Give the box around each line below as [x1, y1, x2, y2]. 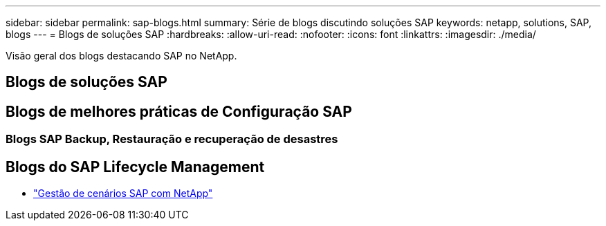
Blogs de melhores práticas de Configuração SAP [6, 102, 352, 120]
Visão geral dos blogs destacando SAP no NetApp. [6, 50, 237, 62]
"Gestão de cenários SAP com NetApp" [33, 187, 213, 200]
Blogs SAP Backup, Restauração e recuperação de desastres [6, 132, 338, 147]
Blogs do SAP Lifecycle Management [6, 158, 265, 176]
